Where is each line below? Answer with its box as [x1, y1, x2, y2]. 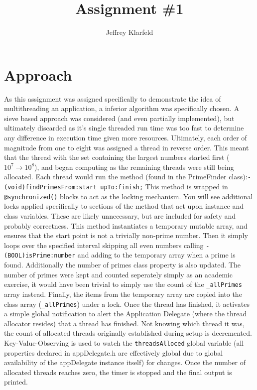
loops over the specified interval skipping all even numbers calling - [4, 240, 210, 250]
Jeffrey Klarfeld [106, 27, 153, 37]
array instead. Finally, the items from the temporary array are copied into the [4, 288, 242, 299]
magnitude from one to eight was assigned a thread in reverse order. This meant [4, 142, 249, 152]
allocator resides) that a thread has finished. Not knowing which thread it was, [4, 318, 245, 328]
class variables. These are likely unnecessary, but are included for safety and [4, 210, 236, 221]
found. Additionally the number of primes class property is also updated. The [4, 260, 241, 270]
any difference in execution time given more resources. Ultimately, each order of [4, 132, 247, 143]
